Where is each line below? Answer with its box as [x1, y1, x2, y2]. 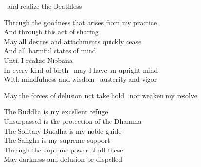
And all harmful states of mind [4, 46, 96, 56]
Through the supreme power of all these [4, 144, 123, 154]
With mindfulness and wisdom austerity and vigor [4, 74, 157, 84]
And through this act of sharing [4, 27, 99, 37]
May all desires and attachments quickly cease [4, 36, 142, 46]
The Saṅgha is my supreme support [4, 135, 110, 145]
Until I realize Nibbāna [4, 55, 73, 65]
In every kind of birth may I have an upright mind [4, 64, 158, 75]
